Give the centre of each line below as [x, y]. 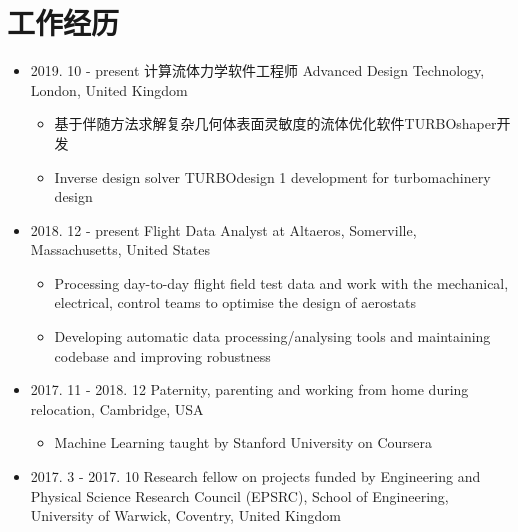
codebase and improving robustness [162, 355]
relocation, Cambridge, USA [117, 408]
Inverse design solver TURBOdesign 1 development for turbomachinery [272, 176]
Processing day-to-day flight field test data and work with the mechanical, [281, 282]
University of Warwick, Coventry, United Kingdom [185, 515]
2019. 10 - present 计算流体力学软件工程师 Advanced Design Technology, [257, 70]
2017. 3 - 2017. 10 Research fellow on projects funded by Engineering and [255, 476]
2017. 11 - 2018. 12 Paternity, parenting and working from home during [249, 389]
